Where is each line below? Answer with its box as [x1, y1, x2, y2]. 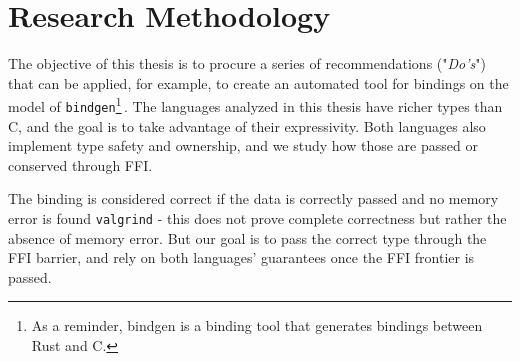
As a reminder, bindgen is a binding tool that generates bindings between [31, 315, 483, 336]
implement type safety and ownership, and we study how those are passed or [8, 135, 478, 156]
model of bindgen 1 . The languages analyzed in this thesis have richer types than [8, 93, 503, 116]
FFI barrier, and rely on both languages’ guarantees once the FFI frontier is [8, 247, 475, 268]
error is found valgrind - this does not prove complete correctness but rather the [8, 208, 507, 228]
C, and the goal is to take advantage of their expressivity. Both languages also [8, 115, 486, 136]
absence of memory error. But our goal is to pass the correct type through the [8, 227, 487, 248]
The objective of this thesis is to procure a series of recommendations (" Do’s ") [8, 53, 486, 74]
